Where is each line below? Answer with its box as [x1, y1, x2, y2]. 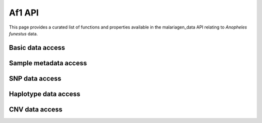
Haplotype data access [9, 90, 81, 98]
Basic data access [9, 44, 65, 52]
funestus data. [9, 31, 38, 36]
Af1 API [9, 7, 39, 18]
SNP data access [9, 74, 62, 82]
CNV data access [9, 105, 63, 113]
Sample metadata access [9, 59, 87, 67]
